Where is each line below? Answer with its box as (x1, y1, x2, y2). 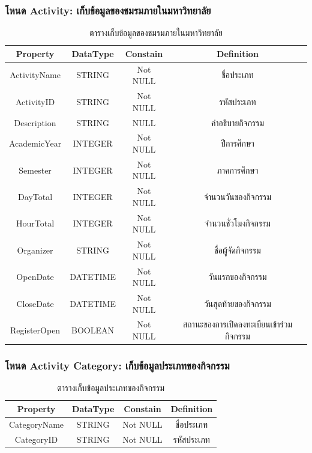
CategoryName (9, 418, 64, 430)
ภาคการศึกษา (217, 163, 259, 176)
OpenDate (16, 270, 54, 283)
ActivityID (15, 95, 55, 108)
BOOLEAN (71, 324, 115, 336)
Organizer (17, 243, 53, 256)
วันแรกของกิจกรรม (208, 270, 267, 283)
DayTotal (18, 190, 53, 203)
